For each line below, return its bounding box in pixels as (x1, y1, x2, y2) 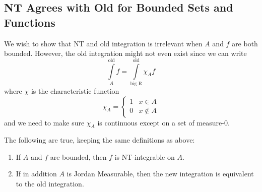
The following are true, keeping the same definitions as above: (4, 135, 195, 145)
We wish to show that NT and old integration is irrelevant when (4, 38, 203, 48)
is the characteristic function (31, 85, 119, 96)
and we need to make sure (4, 117, 85, 127)
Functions (4, 14, 55, 30)
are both (232, 38, 258, 48)
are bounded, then (50, 151, 107, 162)
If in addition (16, 168, 57, 179)
